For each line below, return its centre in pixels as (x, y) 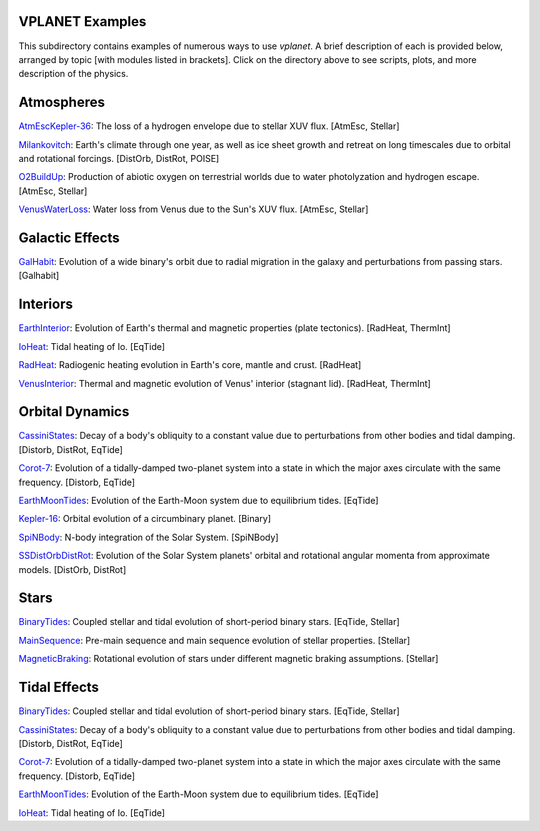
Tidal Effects (59, 687)
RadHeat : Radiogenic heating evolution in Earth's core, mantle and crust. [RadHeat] (190, 365)
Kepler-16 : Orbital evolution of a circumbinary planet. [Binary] (145, 519)
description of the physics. (73, 74)
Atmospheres (61, 102)
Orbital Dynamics (74, 411)
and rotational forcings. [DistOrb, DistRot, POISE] (119, 158)
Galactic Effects (69, 237)
